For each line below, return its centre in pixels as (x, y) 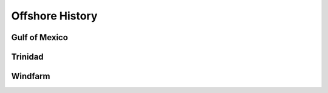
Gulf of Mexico (39, 37)
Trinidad (27, 57)
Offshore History (54, 16)
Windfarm (31, 76)
